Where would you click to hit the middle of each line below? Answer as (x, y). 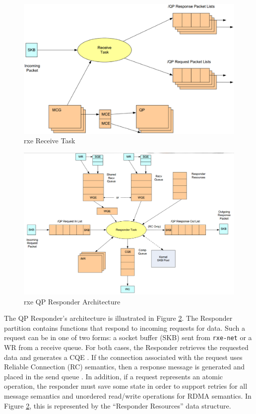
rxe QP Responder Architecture (72, 301)
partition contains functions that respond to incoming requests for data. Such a (125, 327)
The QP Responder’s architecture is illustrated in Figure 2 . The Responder (118, 318)
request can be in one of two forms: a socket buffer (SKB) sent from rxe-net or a (128, 337)
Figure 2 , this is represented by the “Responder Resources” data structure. (118, 405)
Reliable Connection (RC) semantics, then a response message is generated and (125, 367)
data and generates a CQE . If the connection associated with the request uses (123, 357)
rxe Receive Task (50, 141)
